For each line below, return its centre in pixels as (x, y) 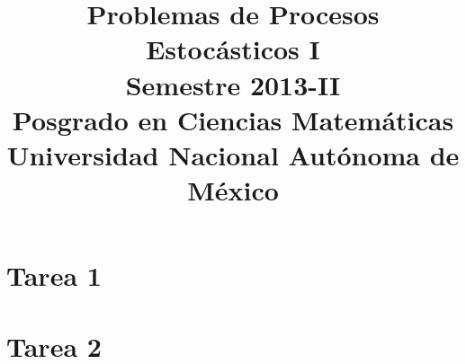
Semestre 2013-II (233, 84)
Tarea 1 (54, 275)
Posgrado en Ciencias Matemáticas (233, 119)
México (233, 190)
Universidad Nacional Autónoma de (233, 154)
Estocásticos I (233, 49)
